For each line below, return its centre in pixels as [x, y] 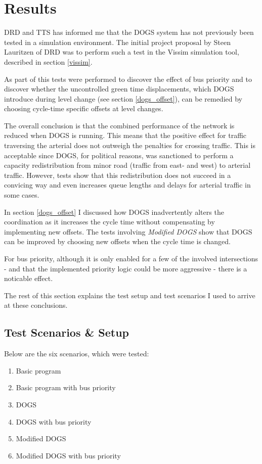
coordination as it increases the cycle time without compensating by [110, 222]
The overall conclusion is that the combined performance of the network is [119, 125]
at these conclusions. [36, 305]
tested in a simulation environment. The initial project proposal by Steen [117, 42]
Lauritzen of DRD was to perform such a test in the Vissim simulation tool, [122, 52]
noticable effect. [29, 278]
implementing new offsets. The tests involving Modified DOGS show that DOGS [128, 231]
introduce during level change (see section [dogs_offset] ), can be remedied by [123, 98]
